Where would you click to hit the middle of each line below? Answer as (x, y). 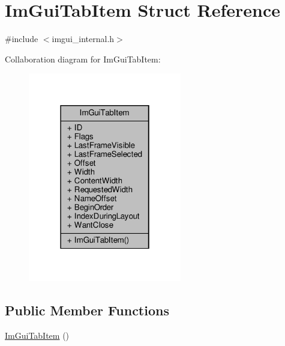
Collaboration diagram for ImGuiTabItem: (83, 59)
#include (22, 39)
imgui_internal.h (83, 39)
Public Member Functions (87, 310)
